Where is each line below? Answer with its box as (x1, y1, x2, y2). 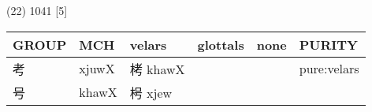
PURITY (299, 35, 359, 54)
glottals (197, 35, 244, 54)
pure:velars (299, 59, 359, 78)
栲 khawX (129, 59, 185, 78)
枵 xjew (129, 83, 173, 102)
